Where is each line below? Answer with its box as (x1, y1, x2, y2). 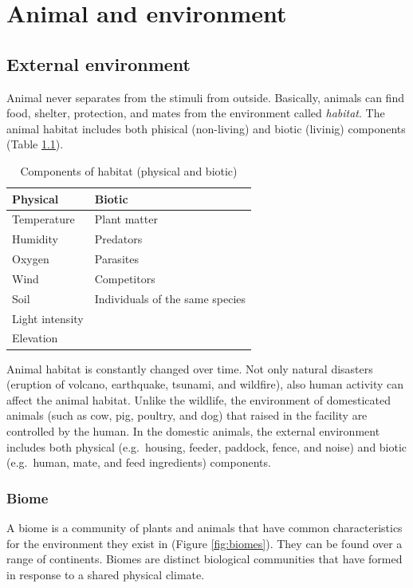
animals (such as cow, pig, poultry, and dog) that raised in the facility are (6, 407, 368, 424)
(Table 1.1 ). (6, 136, 64, 152)
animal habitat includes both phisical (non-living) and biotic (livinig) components (6, 120, 406, 136)
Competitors (94, 270, 155, 286)
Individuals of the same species (94, 290, 246, 306)
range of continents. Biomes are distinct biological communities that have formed (6, 551, 403, 567)
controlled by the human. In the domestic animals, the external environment (6, 422, 380, 439)
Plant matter (94, 211, 158, 227)
